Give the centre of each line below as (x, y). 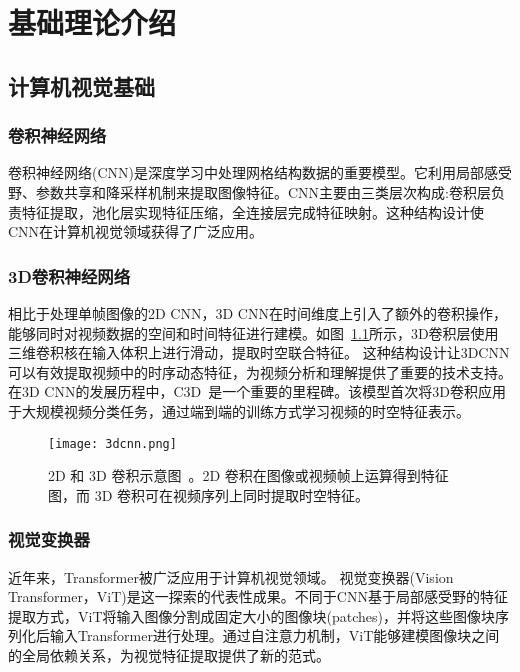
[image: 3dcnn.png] (112, 443)
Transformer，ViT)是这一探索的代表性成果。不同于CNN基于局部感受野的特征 (258, 596)
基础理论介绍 (92, 22)
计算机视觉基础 (81, 85)
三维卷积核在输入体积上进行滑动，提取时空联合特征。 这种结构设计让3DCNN (259, 352)
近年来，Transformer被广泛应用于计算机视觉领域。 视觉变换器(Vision (231, 576)
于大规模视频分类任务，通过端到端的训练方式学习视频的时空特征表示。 (239, 410)
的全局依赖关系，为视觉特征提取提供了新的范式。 (169, 654)
